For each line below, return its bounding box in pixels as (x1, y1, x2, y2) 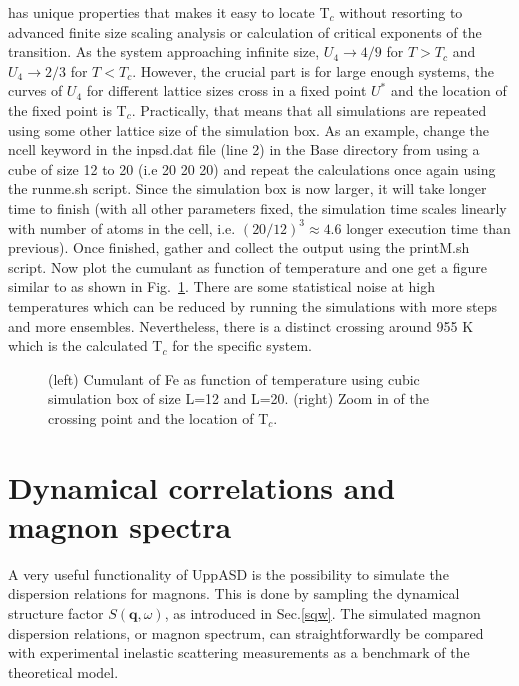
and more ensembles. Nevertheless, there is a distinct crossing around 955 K (8, 315, 474, 336)
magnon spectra (8, 505, 232, 546)
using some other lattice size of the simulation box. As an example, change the (8, 119, 490, 140)
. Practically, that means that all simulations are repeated (131, 99, 487, 120)
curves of (8, 80, 63, 101)
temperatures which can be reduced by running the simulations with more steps (8, 295, 498, 316)
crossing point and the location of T (48, 407, 269, 428)
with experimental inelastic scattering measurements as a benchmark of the (8, 642, 470, 663)
